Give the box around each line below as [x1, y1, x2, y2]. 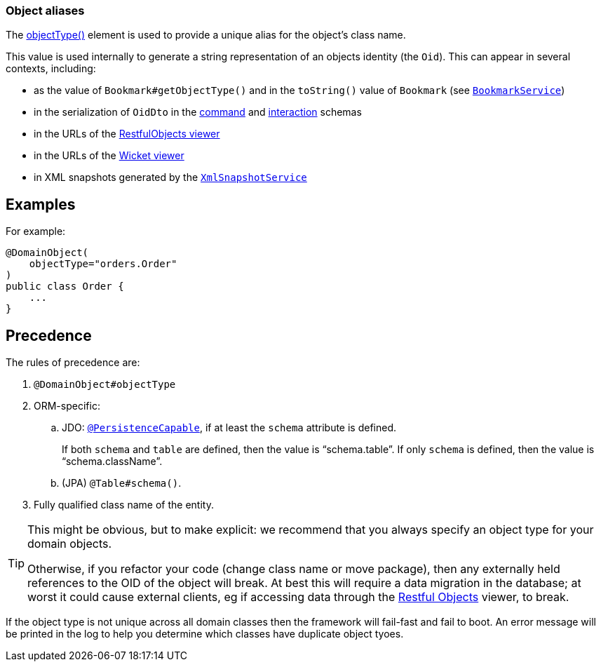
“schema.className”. [62, 455, 163, 468]
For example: [6, 225, 66, 238]
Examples [6, 195, 76, 213]
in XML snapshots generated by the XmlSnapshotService [34, 171, 307, 184]
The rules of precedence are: [6, 356, 140, 369]
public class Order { [6, 281, 124, 292]
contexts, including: [6, 62, 96, 75]
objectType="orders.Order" [29, 258, 177, 270]
